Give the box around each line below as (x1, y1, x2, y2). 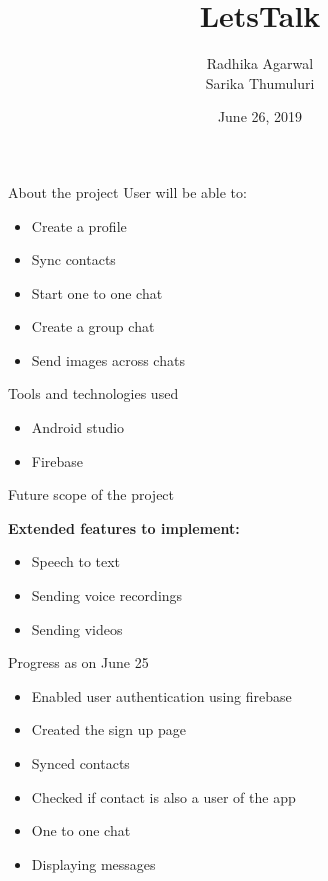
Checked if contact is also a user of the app (31, 786, 296, 807)
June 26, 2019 (217, 106, 303, 127)
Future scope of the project (8, 484, 175, 505)
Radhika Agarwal (206, 53, 314, 74)
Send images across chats (31, 349, 185, 370)
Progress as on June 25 (8, 652, 149, 673)
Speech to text (31, 551, 121, 572)
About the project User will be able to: (8, 181, 247, 202)
